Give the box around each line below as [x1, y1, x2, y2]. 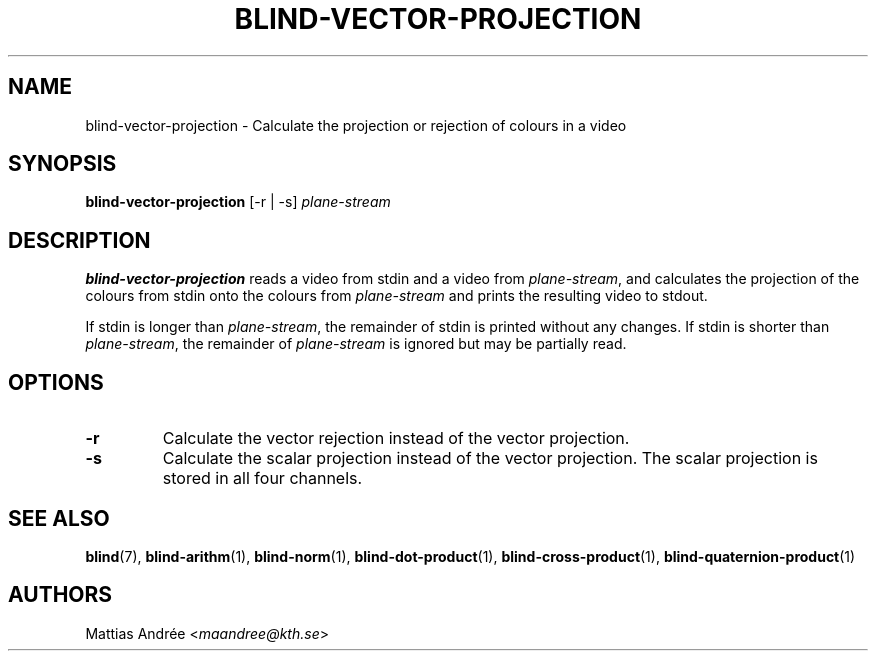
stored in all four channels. [162, 468, 363, 489]
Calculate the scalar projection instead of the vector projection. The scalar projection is [162, 448, 818, 469]
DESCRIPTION [8, 227, 151, 253]
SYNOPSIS [8, 151, 117, 177]
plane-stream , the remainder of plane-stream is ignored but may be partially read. [85, 335, 627, 353]
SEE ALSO [8, 505, 110, 531]
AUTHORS [8, 582, 113, 608]
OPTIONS [8, 369, 104, 395]
